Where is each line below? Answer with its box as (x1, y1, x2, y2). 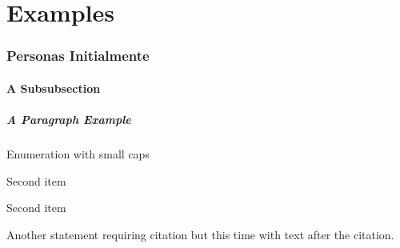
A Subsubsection (6, 79, 101, 96)
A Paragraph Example (6, 111, 131, 127)
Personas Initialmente (6, 46, 150, 66)
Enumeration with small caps (6, 145, 150, 162)
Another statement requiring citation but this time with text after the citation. (6, 226, 394, 242)
